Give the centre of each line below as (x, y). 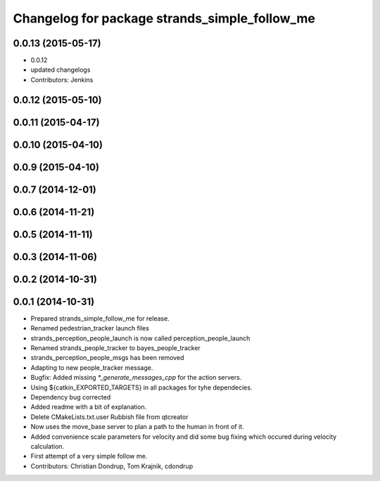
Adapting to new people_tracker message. (92, 367)
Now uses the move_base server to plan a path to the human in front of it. (137, 427)
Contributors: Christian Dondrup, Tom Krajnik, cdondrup (112, 466)
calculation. (47, 446)
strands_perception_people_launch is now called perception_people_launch (140, 338)
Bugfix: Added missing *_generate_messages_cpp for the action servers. (136, 378)
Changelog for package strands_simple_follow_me (164, 18)
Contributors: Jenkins (62, 79)
